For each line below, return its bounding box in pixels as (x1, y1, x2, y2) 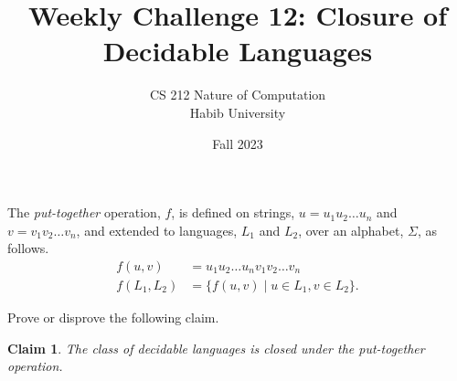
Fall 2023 (212, 133, 263, 153)
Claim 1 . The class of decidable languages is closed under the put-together (7, 338, 425, 357)
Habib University (189, 102, 286, 122)
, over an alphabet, (298, 220, 404, 239)
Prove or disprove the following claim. (7, 307, 219, 326)
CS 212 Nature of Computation (149, 85, 326, 104)
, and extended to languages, (76, 220, 238, 239)
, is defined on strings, (171, 203, 295, 222)
